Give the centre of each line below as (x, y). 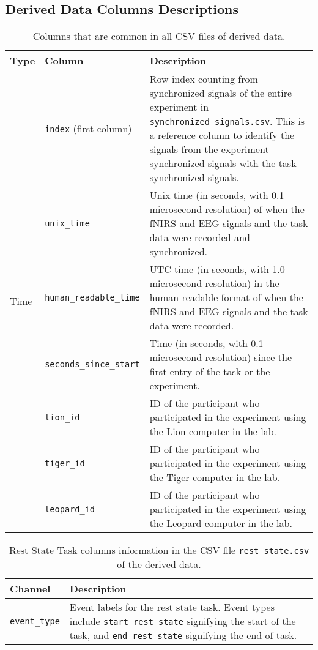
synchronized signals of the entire (221, 93)
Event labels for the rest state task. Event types (172, 607)
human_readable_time (92, 297)
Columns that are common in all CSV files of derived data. (159, 36)
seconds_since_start (92, 364)
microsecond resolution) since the (221, 357)
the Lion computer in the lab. (213, 431)
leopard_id (70, 509)
